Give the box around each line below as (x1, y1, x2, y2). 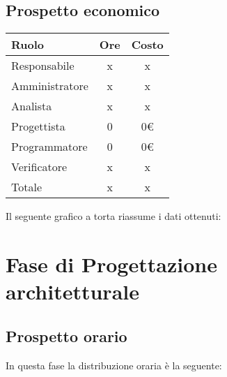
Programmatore (11, 138, 88, 155)
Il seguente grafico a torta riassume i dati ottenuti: (6, 209, 221, 223)
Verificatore (11, 158, 68, 175)
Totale (11, 179, 42, 195)
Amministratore (11, 77, 88, 94)
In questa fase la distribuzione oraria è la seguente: (6, 357, 222, 372)
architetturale (6, 277, 139, 306)
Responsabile (11, 57, 75, 74)
